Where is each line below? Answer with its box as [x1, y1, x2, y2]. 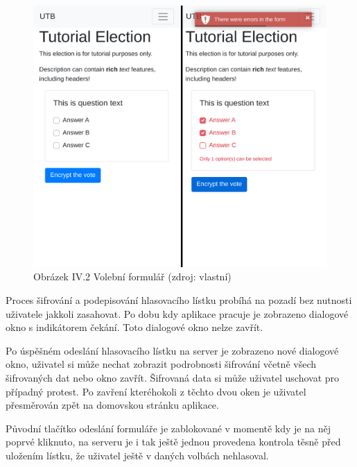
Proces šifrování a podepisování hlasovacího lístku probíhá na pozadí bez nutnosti [6, 292, 352, 307]
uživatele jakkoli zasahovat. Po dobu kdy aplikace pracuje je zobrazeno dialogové [6, 306, 349, 321]
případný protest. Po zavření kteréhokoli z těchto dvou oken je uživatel [6, 384, 306, 398]
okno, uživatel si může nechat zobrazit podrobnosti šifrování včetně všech [6, 357, 317, 371]
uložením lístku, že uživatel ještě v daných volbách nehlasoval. [6, 448, 269, 462]
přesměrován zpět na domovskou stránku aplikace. [6, 398, 219, 412]
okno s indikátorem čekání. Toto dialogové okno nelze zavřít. [6, 320, 263, 334]
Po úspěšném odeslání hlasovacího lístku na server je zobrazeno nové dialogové [6, 343, 339, 357]
